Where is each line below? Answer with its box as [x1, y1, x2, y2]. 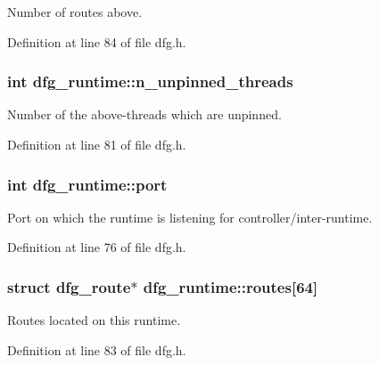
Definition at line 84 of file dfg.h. [7, 32, 186, 51]
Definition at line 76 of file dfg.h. [7, 238, 186, 256]
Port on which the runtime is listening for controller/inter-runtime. [7, 207, 373, 226]
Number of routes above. [7, 3, 143, 20]
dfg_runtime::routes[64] [143, 275, 318, 297]
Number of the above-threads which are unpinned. [7, 105, 282, 124]
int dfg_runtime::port [7, 173, 168, 195]
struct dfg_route [7, 275, 131, 297]
